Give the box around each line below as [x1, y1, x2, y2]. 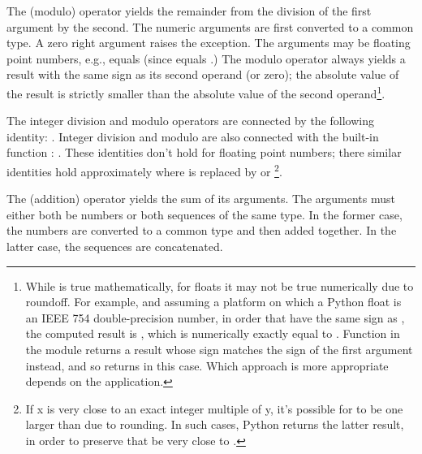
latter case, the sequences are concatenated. [6, 238, 223, 255]
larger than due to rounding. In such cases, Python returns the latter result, [25, 416, 404, 433]
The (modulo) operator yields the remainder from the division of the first [6, 2, 372, 19]
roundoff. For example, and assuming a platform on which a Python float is [25, 293, 402, 310]
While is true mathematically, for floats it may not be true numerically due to [25, 277, 414, 294]
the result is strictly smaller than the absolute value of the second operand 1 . [6, 82, 385, 102]
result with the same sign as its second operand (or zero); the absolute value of [6, 66, 399, 83]
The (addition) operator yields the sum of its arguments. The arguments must [6, 190, 395, 207]
